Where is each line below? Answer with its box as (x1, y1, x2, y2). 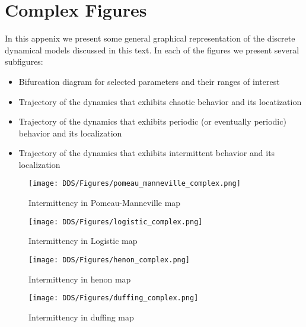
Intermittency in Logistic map (28, 234, 138, 247)
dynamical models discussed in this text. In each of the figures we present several (5, 43, 299, 56)
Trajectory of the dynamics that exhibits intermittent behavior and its (18, 147, 275, 159)
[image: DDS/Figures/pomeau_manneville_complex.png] (28, 179, 241, 188)
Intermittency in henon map (28, 272, 131, 285)
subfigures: (5, 55, 43, 68)
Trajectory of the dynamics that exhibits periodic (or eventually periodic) (18, 115, 286, 128)
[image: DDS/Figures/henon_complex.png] (28, 255, 190, 264)
